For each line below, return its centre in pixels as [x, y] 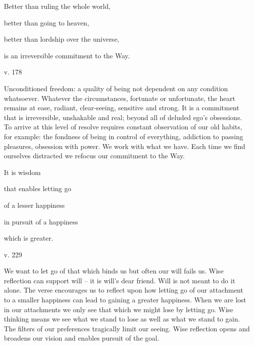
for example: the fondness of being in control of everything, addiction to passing [124, 136]
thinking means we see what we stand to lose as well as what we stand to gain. [122, 319]
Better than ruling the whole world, [57, 6]
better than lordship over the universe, [62, 39]
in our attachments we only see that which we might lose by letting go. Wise [119, 309]
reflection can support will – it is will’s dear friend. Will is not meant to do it [120, 280]
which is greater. [29, 238]
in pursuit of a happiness [41, 221]
